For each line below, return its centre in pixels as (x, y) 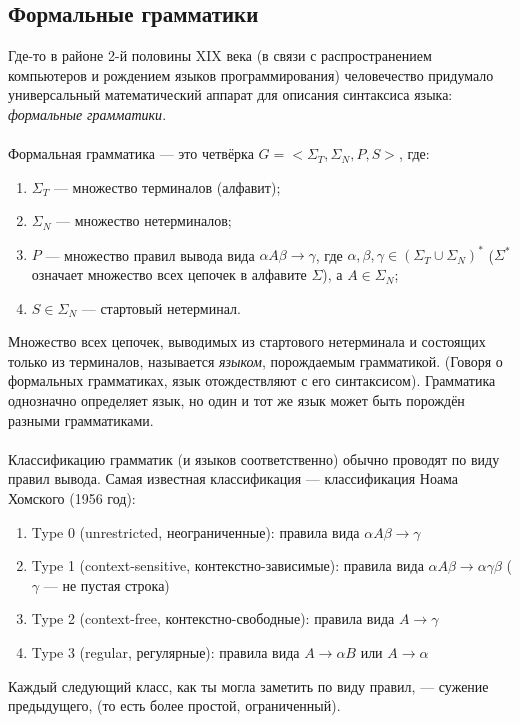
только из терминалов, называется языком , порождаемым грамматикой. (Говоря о (255, 360)
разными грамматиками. (81, 419)
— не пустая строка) (106, 584)
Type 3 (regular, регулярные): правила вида (165, 651)
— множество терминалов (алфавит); (167, 186)
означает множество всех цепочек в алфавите (169, 274)
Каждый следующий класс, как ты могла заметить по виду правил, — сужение (248, 685)
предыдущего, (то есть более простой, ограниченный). (174, 705)
